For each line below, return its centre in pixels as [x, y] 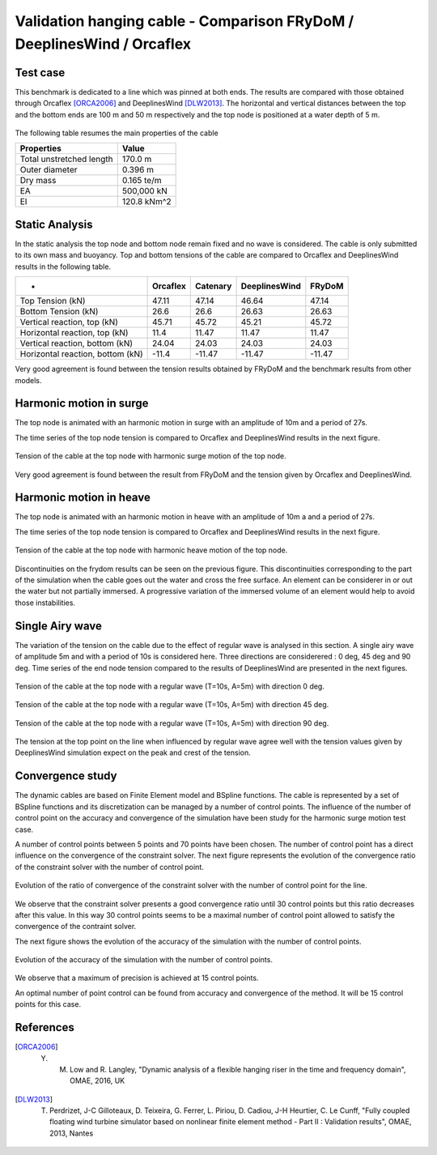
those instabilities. [45, 603]
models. [28, 380]
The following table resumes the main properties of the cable [117, 133]
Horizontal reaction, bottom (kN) [81, 354]
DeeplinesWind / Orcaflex [103, 44]
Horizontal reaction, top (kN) [74, 333]
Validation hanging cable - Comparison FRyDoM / [185, 21]
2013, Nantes [72, 1133]
